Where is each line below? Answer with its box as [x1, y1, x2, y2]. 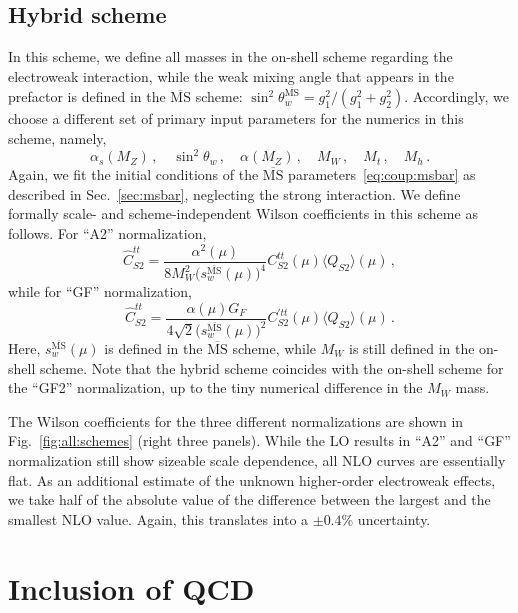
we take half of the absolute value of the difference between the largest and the [8, 489, 491, 510]
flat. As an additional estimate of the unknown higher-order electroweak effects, [8, 469, 496, 490]
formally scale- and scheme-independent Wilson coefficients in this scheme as [8, 203, 478, 224]
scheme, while [232, 338, 317, 358]
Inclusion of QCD [8, 567, 255, 608]
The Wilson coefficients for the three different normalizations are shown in [8, 410, 464, 431]
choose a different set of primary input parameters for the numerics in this [8, 108, 464, 129]
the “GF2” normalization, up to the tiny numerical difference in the [8, 377, 423, 398]
